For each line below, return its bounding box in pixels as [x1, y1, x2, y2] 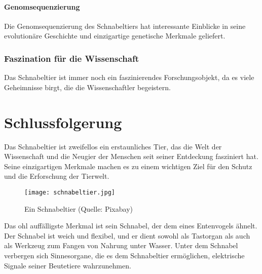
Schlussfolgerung [4, 111, 122, 132]
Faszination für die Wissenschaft [4, 52, 139, 64]
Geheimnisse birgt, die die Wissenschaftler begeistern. [4, 82, 171, 92]
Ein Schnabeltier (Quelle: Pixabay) [24, 203, 133, 214]
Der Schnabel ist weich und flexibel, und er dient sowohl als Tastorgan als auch [4, 230, 250, 241]
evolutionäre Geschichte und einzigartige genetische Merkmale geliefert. [4, 30, 226, 41]
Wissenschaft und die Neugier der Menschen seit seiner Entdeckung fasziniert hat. [4, 151, 258, 162]
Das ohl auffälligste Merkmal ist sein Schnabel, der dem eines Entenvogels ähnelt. [4, 220, 257, 231]
